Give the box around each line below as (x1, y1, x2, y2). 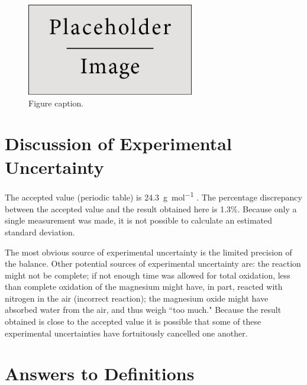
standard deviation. (5, 225, 75, 238)
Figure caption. (28, 96, 84, 109)
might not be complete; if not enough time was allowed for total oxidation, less (5, 268, 290, 281)
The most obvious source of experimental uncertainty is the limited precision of (5, 245, 292, 258)
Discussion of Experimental (5, 131, 232, 156)
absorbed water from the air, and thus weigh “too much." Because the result (5, 303, 282, 316)
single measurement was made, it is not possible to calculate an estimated (5, 214, 273, 227)
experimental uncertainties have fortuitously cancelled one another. (5, 326, 248, 339)
